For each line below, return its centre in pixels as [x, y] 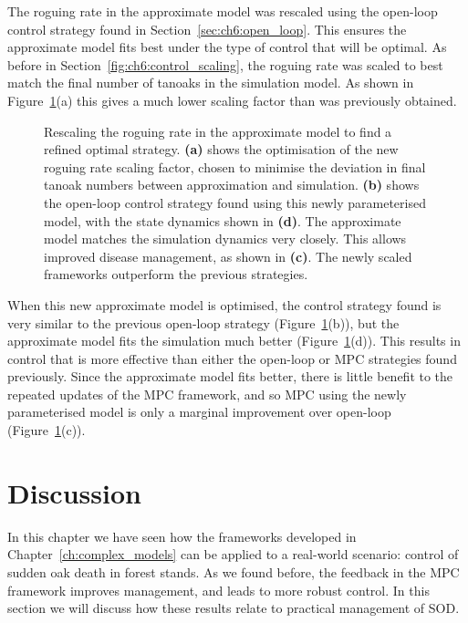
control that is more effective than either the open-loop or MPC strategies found [232, 358]
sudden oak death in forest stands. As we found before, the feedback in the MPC [234, 571]
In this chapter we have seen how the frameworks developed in [182, 536]
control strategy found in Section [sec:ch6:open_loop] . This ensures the [207, 29]
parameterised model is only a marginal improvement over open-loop [199, 412]
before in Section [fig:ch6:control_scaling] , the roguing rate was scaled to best [225, 64]
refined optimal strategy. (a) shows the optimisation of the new [221, 149]
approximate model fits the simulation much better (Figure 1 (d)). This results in [234, 341]
